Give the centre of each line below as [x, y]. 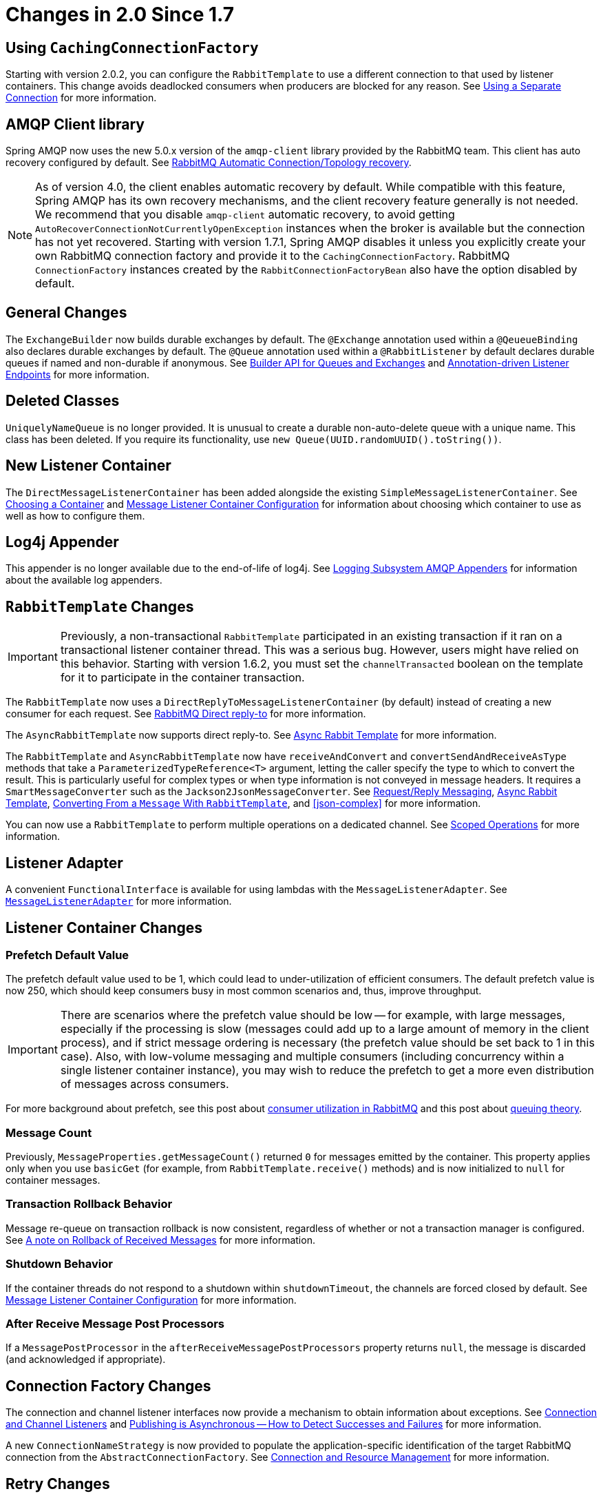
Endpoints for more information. [77, 374]
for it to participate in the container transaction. [182, 678]
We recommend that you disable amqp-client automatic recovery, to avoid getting [245, 215]
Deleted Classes [63, 401]
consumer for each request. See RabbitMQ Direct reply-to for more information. [186, 714]
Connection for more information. [81, 98]
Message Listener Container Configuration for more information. [151, 1300]
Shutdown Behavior [59, 1264]
